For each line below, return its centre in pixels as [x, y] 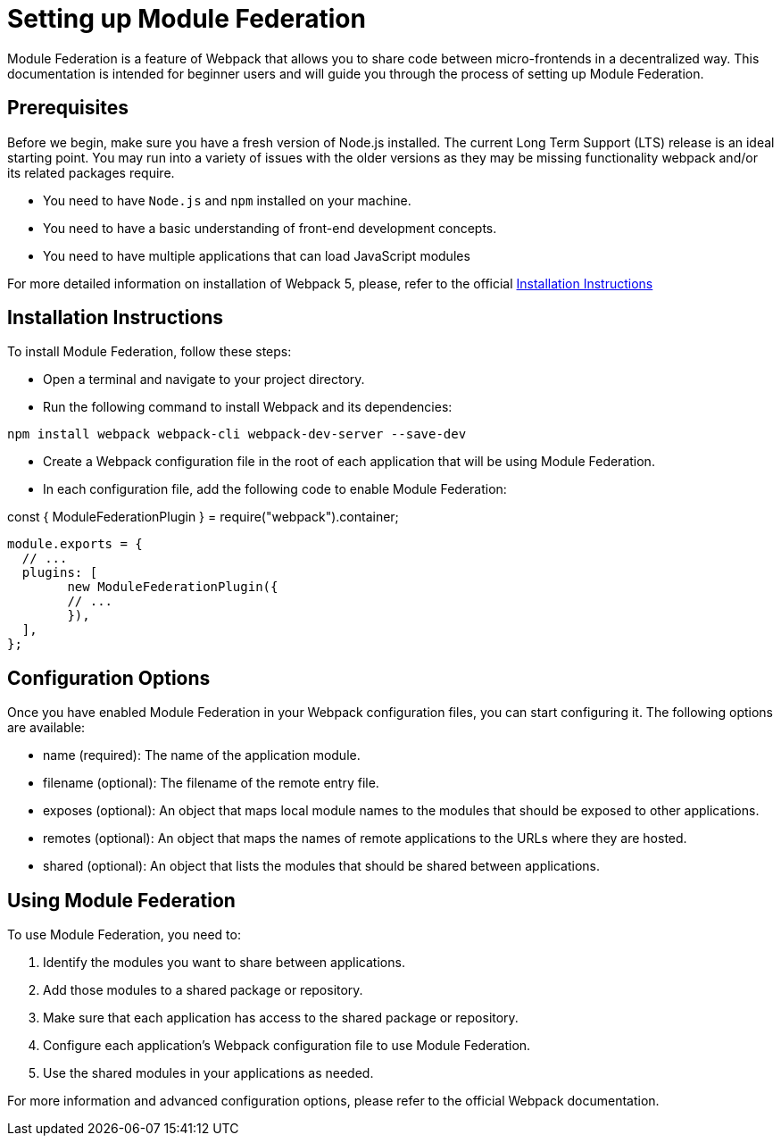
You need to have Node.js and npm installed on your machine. [227, 200]
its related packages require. [91, 172]
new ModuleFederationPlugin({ [173, 587]
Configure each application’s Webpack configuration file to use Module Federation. [287, 1046]
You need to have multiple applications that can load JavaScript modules [257, 255]
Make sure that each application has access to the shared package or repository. [281, 1018]
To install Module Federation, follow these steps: [150, 352]
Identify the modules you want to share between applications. [224, 963]
